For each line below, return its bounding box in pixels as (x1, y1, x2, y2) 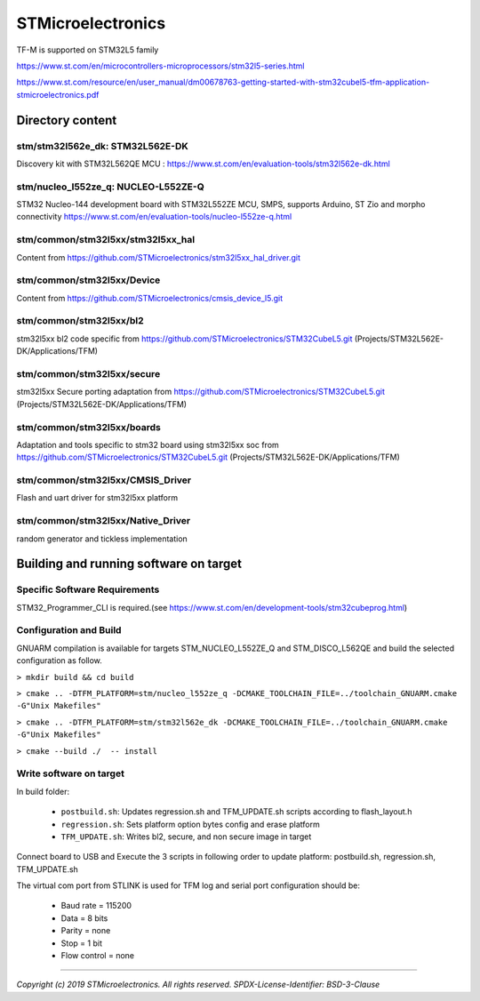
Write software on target (16, 767, 124, 780)
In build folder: (16, 786, 70, 797)
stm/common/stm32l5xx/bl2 (16, 315, 144, 327)
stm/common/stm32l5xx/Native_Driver (16, 515, 191, 527)
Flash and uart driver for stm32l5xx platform (16, 492, 178, 503)
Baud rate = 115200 (60, 901, 132, 911)
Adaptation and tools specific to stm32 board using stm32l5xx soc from (16, 439, 279, 450)
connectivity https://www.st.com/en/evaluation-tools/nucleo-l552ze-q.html (16, 212, 292, 222)
